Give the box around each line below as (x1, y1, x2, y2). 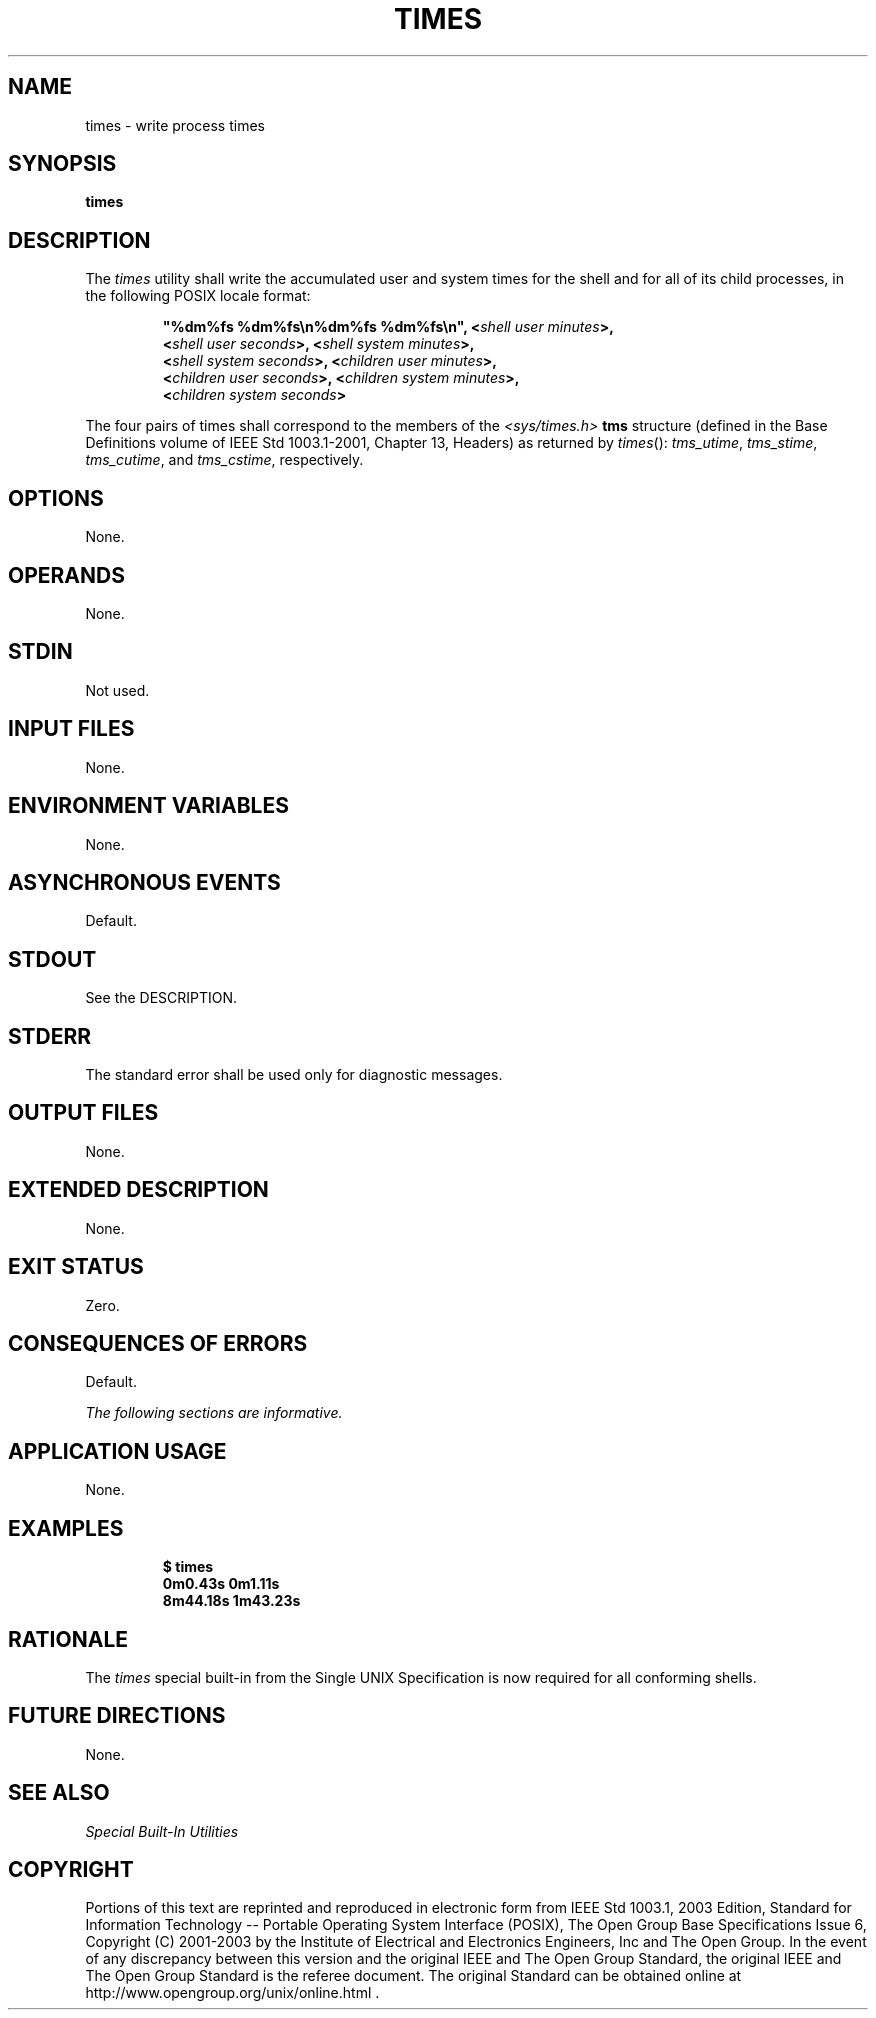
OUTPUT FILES (8, 1100, 159, 1126)
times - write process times (85, 116, 265, 134)
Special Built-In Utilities (85, 1822, 239, 1840)
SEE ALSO (8, 1780, 110, 1806)
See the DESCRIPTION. (85, 989, 238, 1007)
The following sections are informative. (85, 1404, 343, 1422)
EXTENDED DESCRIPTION (8, 1177, 269, 1203)
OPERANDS (8, 562, 125, 588)
